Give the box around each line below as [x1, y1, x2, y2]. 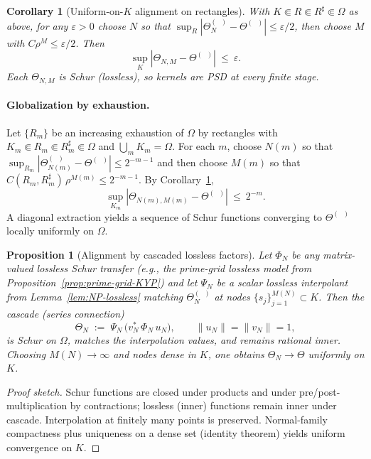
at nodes [214, 289, 250, 304]
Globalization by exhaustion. [6, 97, 150, 112]
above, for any [6, 18, 68, 33]
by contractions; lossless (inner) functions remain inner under [70, 398, 337, 413]
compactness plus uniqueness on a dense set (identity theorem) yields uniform [6, 426, 345, 441]
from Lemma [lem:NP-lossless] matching [6, 289, 183, 304]
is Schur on [6, 332, 56, 347]
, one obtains [208, 346, 264, 361]
